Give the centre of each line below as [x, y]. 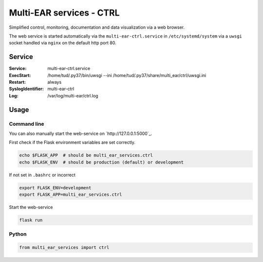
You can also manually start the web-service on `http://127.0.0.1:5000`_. [81, 133]
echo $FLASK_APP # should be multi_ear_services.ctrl [86, 155]
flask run [31, 220]
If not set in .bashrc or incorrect [42, 175]
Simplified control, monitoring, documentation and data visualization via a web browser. [97, 27]
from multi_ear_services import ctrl [64, 248]
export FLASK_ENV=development [55, 188]
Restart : [18, 82]
